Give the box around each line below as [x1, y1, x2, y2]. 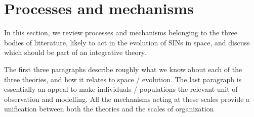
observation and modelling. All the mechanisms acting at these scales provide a [4, 93, 250, 104]
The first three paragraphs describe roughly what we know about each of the [4, 64, 242, 74]
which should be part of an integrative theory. [4, 47, 147, 57]
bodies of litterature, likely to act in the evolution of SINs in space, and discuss [4, 37, 250, 47]
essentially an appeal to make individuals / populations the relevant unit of [4, 84, 238, 94]
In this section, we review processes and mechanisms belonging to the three [4, 27, 238, 38]
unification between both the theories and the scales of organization [4, 103, 214, 114]
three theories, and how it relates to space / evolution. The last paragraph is [4, 74, 242, 84]
